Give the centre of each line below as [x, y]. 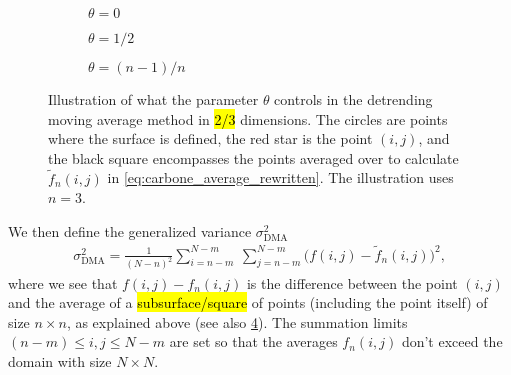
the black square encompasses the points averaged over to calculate [253, 157]
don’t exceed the [452, 341]
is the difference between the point [352, 282]
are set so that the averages [253, 341]
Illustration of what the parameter [153, 99]
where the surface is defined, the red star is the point [210, 138]
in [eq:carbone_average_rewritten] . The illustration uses [280, 177]
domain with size [60, 360]
